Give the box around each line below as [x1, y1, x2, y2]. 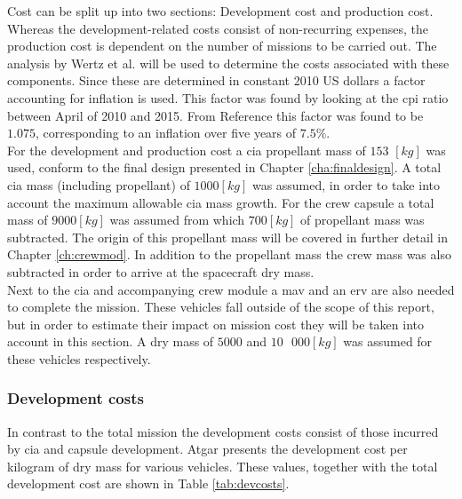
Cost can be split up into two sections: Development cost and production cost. [7, 2, 434, 20]
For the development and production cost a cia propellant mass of [7, 140, 366, 159]
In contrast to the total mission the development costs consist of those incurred [7, 422, 439, 440]
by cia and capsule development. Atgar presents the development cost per [7, 440, 408, 458]
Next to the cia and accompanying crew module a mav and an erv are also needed [7, 280, 455, 298]
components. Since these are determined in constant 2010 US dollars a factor [7, 71, 426, 90]
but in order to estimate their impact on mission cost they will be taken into [7, 314, 425, 333]
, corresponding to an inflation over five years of [35, 123, 297, 142]
